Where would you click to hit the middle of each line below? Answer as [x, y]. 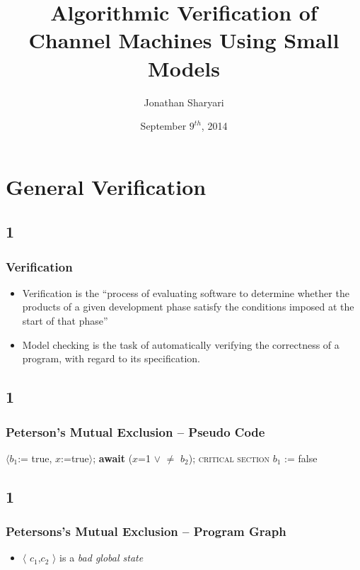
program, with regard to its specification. [111, 358]
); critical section [229, 458]
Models [184, 68]
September [163, 126]
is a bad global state [101, 558]
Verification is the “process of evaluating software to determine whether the [186, 292]
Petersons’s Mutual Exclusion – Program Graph [146, 531]
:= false [301, 458]
